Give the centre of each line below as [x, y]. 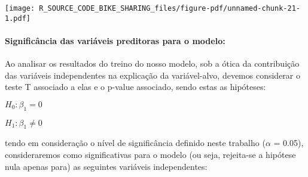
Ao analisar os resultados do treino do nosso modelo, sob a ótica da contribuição [152, 63]
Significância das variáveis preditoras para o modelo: [115, 40]
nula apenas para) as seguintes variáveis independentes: [106, 166]
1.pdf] [18, 18]
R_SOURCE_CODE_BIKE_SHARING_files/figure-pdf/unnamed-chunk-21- [170, 8]
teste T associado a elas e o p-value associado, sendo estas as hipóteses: [135, 87]
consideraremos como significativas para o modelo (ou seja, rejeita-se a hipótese [150, 155]
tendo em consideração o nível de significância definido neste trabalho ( [135, 143]
